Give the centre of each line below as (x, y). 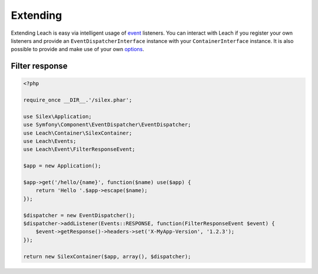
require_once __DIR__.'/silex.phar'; (78, 100)
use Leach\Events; (50, 141)
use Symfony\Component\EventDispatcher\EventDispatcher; (107, 125)
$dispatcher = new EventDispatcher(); (79, 215)
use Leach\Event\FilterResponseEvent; (79, 149)
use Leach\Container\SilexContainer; (78, 133)
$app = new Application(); (62, 166)
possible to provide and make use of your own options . (77, 49)
